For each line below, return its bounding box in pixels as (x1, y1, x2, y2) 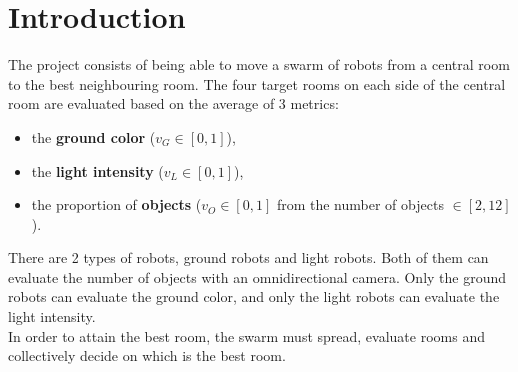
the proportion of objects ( (31, 194, 202, 215)
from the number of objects (276, 194, 444, 215)
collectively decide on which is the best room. (8, 345, 286, 366)
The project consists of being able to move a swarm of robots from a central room (8, 54, 510, 75)
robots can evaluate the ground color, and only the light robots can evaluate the (8, 286, 500, 307)
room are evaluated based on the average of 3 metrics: (8, 93, 339, 114)
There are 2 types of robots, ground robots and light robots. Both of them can (8, 247, 489, 268)
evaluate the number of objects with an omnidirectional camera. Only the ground (8, 266, 507, 287)
